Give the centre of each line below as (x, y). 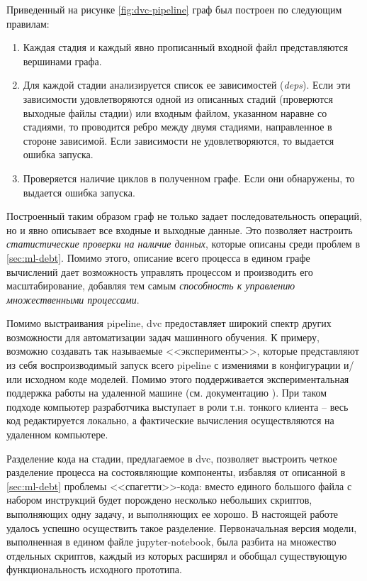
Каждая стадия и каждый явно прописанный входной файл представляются (186, 47)
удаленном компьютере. (57, 435)
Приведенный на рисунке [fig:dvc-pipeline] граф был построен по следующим (174, 9)
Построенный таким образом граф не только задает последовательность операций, (184, 216)
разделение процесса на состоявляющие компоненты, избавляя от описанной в (176, 472)
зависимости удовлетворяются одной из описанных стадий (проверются (178, 98)
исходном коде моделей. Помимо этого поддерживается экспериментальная (187, 378)
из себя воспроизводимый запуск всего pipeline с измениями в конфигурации (174, 365)
